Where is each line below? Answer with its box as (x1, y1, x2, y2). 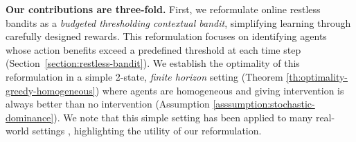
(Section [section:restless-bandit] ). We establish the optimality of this (6, 56, 300, 70)
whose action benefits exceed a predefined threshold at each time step (6, 42, 301, 57)
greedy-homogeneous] (6, 83, 96, 97)
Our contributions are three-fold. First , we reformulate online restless (6, 2, 321, 16)
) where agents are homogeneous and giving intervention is (95, 83, 344, 97)
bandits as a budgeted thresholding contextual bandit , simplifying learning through (6, 15, 351, 30)
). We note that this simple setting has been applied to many (53, 110, 313, 124)
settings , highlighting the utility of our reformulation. (32, 123, 262, 138)
